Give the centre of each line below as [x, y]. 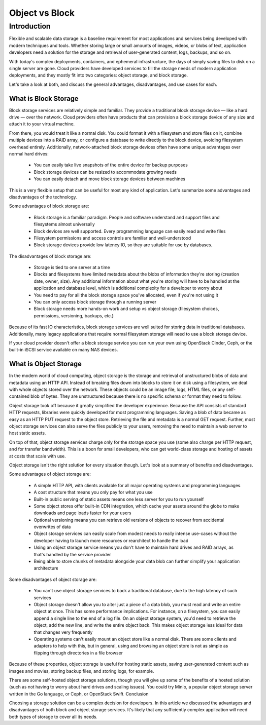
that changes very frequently [63, 632]
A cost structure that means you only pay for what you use [93, 492]
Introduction [30, 26]
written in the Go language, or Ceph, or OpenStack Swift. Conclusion [79, 694]
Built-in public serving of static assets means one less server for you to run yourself [119, 499]
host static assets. [28, 433]
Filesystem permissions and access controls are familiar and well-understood [112, 238]
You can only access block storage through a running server [95, 302]
